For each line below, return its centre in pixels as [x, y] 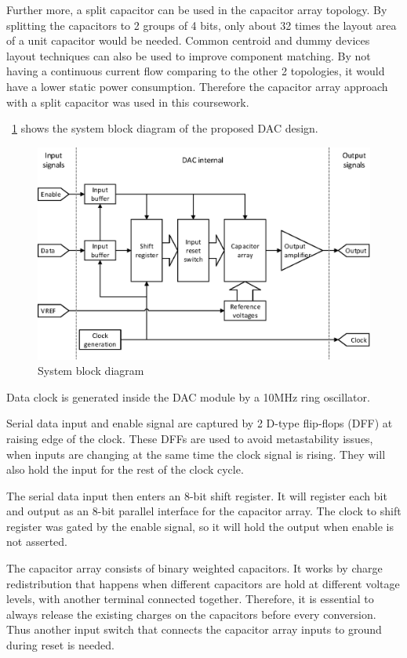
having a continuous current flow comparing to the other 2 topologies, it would [196, 71]
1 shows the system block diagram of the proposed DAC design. [165, 128]
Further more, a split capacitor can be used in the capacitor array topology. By [197, 9]
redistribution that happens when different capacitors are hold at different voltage [203, 583]
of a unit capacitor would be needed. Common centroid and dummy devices [188, 40]
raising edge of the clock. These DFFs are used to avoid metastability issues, [190, 438]
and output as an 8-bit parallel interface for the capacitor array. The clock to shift [204, 511]
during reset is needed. [60, 645]
